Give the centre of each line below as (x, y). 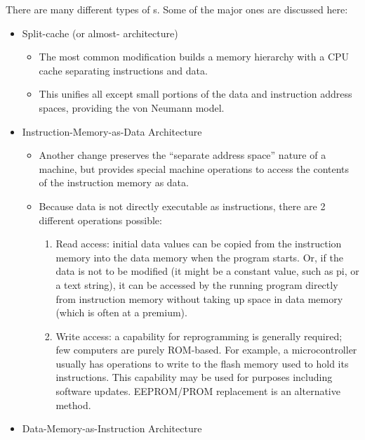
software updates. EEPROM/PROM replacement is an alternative (198, 391)
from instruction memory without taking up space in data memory (199, 298)
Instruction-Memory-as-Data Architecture (112, 131)
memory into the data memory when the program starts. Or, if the (199, 257)
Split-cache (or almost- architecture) (100, 33)
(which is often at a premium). (121, 312)
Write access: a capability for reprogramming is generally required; (199, 336)
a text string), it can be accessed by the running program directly (197, 284)
